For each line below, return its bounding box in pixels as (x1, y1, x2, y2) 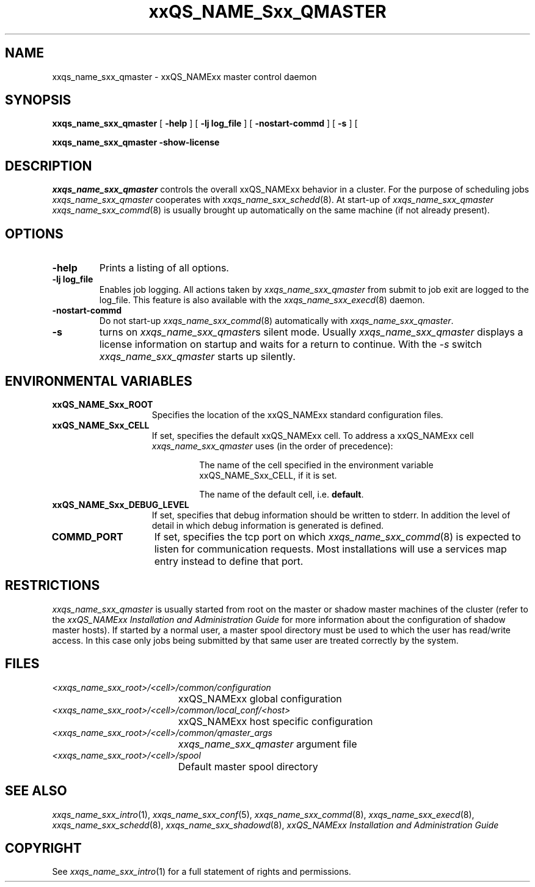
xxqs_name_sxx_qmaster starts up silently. (99, 350, 296, 363)
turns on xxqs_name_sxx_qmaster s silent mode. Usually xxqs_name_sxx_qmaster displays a (99, 326, 523, 339)
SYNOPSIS (5, 92, 71, 108)
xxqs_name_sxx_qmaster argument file (178, 737, 357, 750)
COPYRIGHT (5, 840, 82, 856)
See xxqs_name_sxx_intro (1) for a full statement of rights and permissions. (52, 866, 351, 877)
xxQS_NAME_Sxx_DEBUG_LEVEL (52, 499, 189, 510)
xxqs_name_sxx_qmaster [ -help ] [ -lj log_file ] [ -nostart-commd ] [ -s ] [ (52, 118, 358, 129)
